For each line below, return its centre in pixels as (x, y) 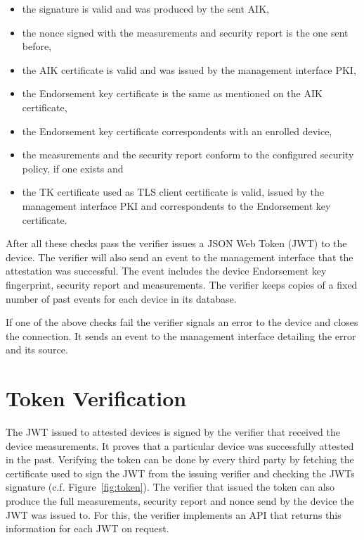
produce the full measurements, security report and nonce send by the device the (180, 500)
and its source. (37, 350)
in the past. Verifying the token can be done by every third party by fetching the (180, 459)
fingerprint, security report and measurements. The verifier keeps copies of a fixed (182, 284)
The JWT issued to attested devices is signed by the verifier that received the (173, 432)
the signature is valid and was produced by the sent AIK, (145, 8)
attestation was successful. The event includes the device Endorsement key (166, 271)
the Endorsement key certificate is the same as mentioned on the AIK (172, 93)
